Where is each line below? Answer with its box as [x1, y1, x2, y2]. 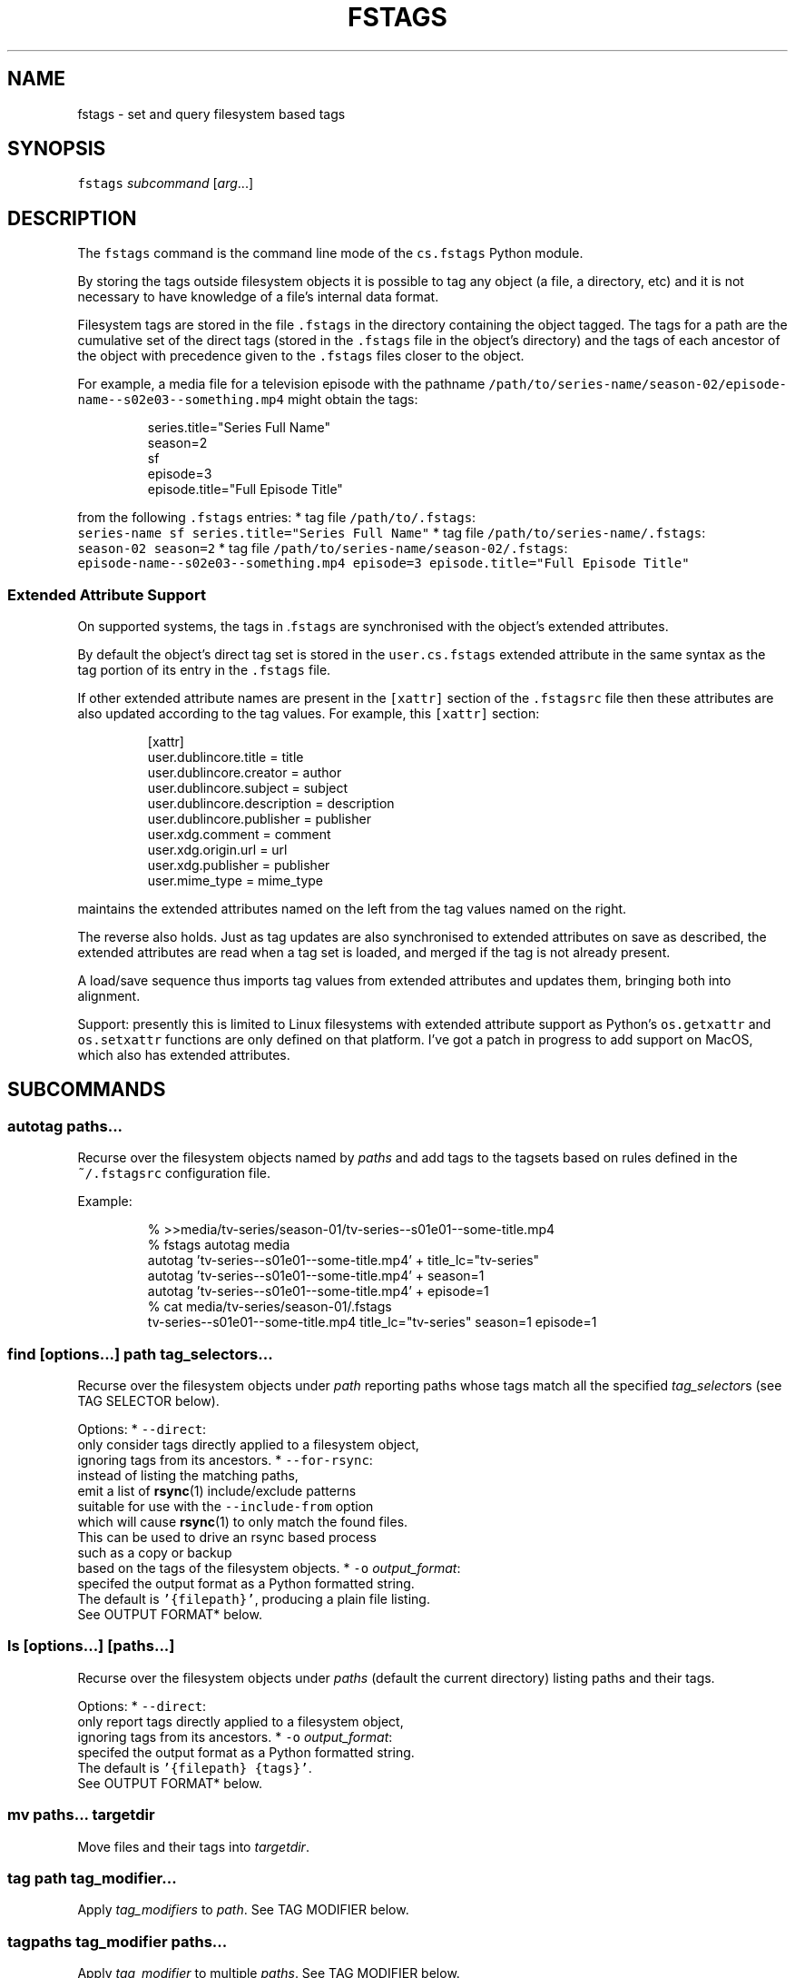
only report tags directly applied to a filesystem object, [77, 1713, 404, 1729]
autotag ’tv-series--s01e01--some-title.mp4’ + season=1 [147, 1268, 485, 1284]
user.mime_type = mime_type [147, 873, 324, 889]
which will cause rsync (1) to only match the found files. [77, 1514, 408, 1529]
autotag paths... [7, 1116, 123, 1135]
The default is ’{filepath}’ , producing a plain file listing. [77, 1591, 430, 1607]
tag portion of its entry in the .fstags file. [77, 662, 331, 678]
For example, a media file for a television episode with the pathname [77, 376, 486, 392]
